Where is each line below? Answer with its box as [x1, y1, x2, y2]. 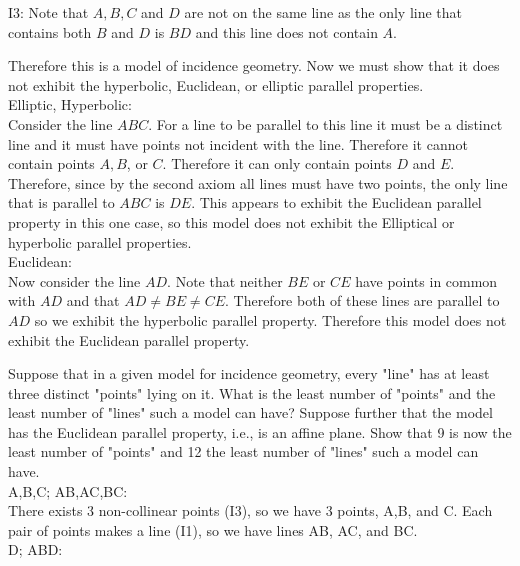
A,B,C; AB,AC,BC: [8, 480, 128, 501]
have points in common [355, 270, 498, 291]
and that [66, 290, 120, 311]
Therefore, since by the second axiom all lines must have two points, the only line [8, 172, 508, 193]
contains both [8, 21, 92, 42]
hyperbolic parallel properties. [8, 231, 192, 252]
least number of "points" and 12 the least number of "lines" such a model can [8, 441, 479, 462]
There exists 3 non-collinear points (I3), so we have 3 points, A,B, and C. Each [8, 500, 493, 521]
